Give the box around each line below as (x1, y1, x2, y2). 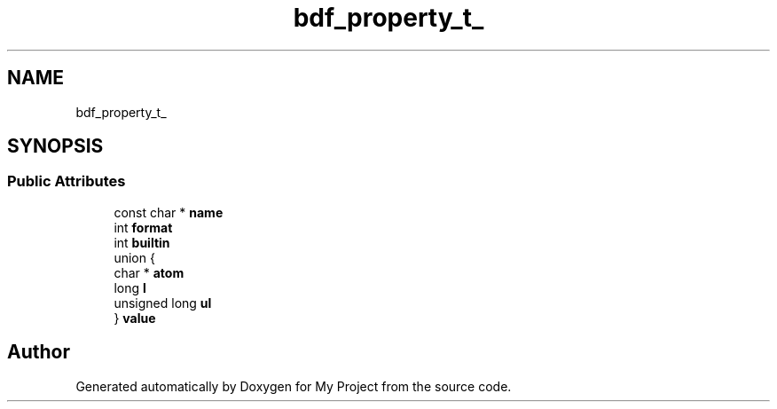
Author (7, 341, 70, 364)
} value (114, 310, 156, 326)
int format (114, 219, 173, 235)
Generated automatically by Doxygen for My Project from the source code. (75, 378, 512, 394)
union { (114, 249, 155, 265)
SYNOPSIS (7, 135, 104, 158)
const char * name (114, 204, 224, 220)
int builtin (114, 234, 170, 250)
